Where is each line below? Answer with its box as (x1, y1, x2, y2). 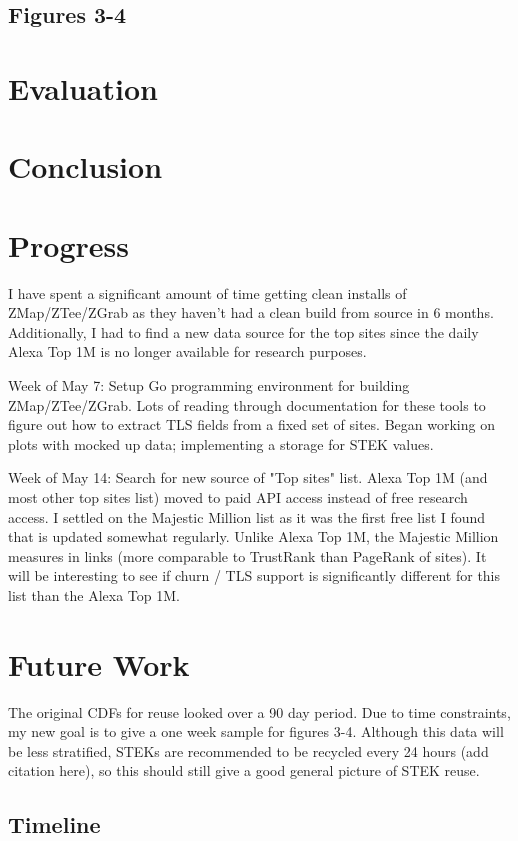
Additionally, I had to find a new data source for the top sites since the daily (8, 321, 479, 342)
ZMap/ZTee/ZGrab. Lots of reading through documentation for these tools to (8, 394, 486, 415)
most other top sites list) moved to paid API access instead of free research (8, 487, 468, 507)
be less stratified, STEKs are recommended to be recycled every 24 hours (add (8, 740, 489, 761)
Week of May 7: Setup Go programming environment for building (8, 375, 410, 396)
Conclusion (8, 146, 163, 187)
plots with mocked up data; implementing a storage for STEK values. (8, 433, 434, 454)
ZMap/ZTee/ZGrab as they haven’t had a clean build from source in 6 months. (8, 302, 494, 323)
